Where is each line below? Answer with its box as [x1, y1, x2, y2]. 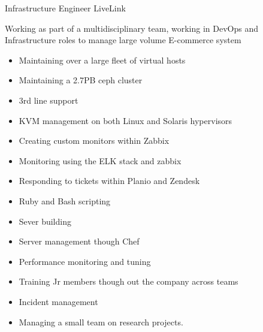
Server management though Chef [19, 235, 140, 248]
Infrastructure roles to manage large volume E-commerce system [5, 34, 241, 46]
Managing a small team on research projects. [19, 315, 183, 328]
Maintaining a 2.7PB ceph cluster [19, 74, 143, 86]
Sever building [19, 215, 71, 227]
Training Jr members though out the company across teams [19, 275, 238, 288]
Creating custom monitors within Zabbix [19, 134, 170, 147]
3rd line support [19, 93, 78, 106]
